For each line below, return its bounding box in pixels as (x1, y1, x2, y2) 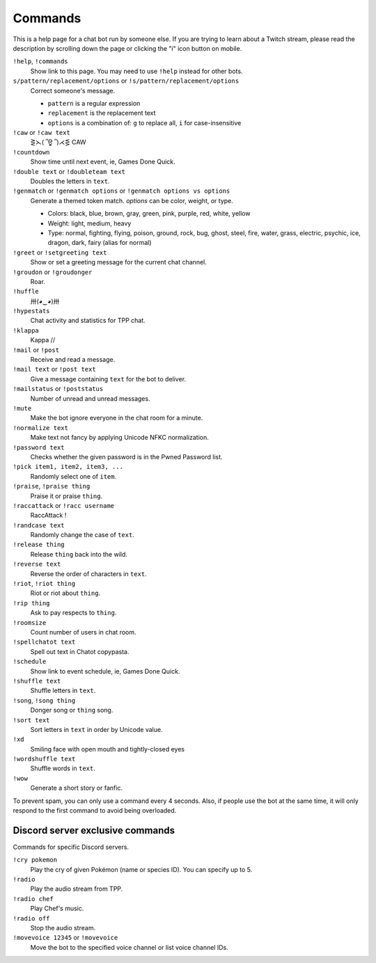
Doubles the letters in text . (30, 177, 110, 186)
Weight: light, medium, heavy (47, 219, 132, 228)
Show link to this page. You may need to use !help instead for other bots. (30, 67, 243, 75)
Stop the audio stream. (30, 924, 96, 932)
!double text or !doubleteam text (13, 167, 125, 175)
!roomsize (13, 619, 47, 626)
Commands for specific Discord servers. (13, 843, 129, 851)
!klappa (13, 326, 40, 334)
